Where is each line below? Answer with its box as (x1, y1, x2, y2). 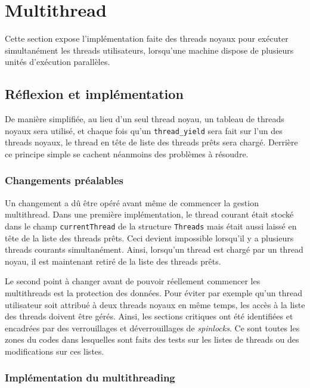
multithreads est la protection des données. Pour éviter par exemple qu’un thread (5, 286, 302, 299)
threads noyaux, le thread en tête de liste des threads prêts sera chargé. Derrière (5, 136, 298, 148)
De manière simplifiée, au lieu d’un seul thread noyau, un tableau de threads (5, 113, 284, 125)
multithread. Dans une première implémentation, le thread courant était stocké (5, 208, 294, 221)
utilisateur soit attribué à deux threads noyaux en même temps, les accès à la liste (5, 298, 305, 311)
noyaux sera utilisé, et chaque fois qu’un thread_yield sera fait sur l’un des (5, 124, 283, 136)
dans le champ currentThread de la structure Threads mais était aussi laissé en (5, 219, 297, 232)
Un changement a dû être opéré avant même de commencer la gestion (5, 196, 259, 209)
